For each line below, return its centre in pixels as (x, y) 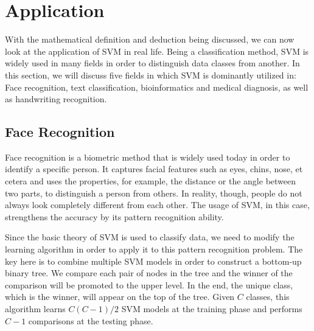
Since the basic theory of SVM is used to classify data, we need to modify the (150, 237)
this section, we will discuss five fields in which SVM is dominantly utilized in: (151, 75)
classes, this (268, 297)
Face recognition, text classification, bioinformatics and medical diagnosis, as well (157, 87)
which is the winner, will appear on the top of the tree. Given (120, 297)
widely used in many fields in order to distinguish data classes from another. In (152, 63)
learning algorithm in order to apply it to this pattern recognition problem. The (154, 249)
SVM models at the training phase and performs (212, 309)
